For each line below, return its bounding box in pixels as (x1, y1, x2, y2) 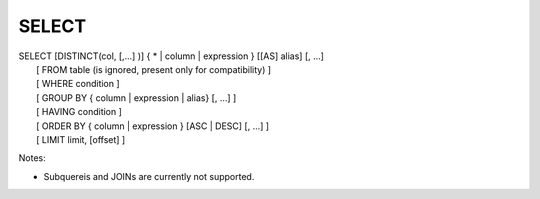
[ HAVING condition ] (36, 106, 122, 118)
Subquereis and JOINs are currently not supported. (43, 170, 255, 182)
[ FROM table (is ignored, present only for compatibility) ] (36, 63, 272, 75)
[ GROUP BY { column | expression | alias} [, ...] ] (36, 91, 237, 104)
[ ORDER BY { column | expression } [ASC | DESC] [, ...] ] (36, 120, 270, 132)
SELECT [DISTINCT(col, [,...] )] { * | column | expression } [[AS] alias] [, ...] (18, 50, 325, 62)
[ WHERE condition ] (36, 78, 120, 90)
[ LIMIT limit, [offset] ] (36, 133, 126, 145)
